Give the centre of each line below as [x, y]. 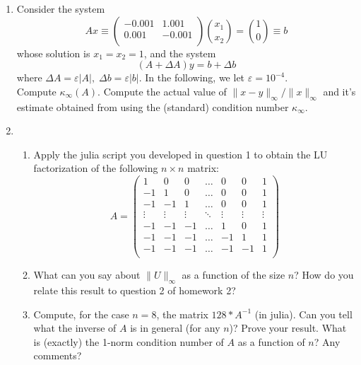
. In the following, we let [192, 77]
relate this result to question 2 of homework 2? [135, 290]
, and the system [180, 53]
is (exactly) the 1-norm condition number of [129, 341]
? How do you [324, 275]
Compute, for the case [81, 314]
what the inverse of [75, 328]
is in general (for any [175, 328]
